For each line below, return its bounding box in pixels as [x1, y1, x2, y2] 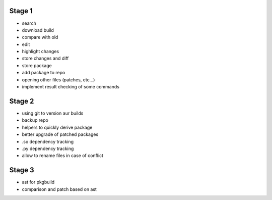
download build [22, 27, 54, 33]
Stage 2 [9, 96, 34, 106]
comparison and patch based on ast [22, 186, 97, 192]
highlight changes [22, 48, 59, 55]
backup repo [22, 117, 49, 123]
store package [22, 62, 52, 68]
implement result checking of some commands [22, 84, 119, 90]
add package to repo [22, 70, 65, 76]
